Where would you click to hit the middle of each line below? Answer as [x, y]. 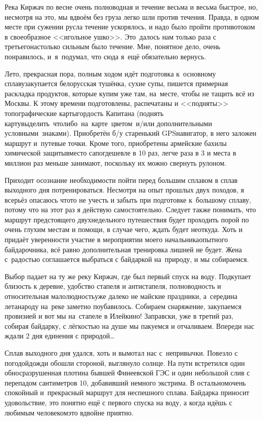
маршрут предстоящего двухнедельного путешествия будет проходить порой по [127, 219]
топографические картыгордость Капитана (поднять [84, 113]
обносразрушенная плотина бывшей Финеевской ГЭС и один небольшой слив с [127, 373]
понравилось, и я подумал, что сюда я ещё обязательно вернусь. [105, 56]
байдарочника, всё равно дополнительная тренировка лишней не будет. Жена [123, 249]
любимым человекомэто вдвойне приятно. [69, 412]
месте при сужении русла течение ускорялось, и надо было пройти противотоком [130, 27]
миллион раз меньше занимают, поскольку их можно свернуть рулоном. [116, 162]
